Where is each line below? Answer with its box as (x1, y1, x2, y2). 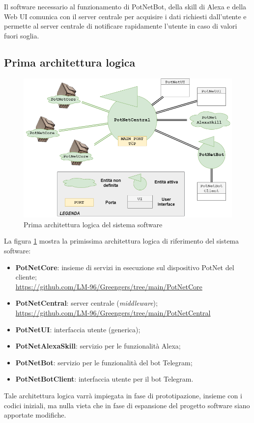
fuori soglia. (4, 30, 39, 40)
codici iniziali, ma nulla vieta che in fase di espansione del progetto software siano (4, 400, 250, 410)
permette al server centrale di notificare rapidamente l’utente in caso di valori (4, 21, 237, 31)
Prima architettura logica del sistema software (24, 219, 163, 229)
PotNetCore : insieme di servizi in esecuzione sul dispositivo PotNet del (15, 262, 234, 272)
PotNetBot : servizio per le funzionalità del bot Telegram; (15, 357, 193, 367)
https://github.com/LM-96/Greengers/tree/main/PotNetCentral (15, 307, 211, 317)
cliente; (15, 272, 37, 282)
